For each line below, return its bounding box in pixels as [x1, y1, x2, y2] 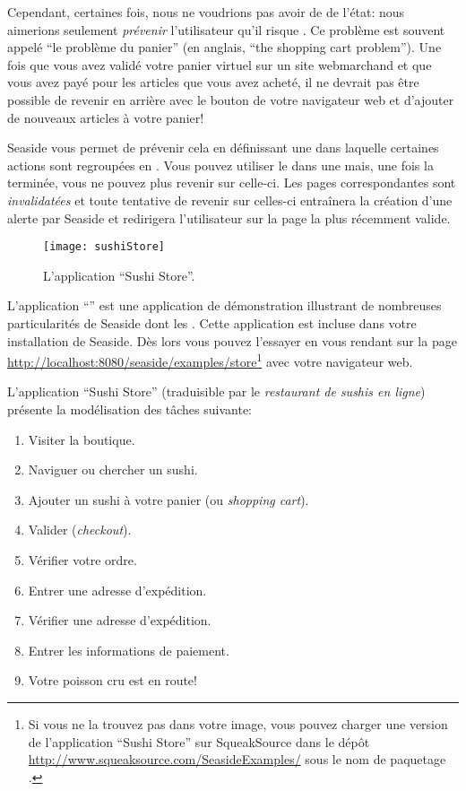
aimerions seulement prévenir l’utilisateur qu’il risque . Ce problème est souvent [7, 20, 445, 39]
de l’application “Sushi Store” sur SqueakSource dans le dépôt [28, 732, 370, 751]
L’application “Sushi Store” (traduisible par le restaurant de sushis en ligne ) [7, 382, 426, 401]
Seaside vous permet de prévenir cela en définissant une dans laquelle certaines [7, 138, 439, 157]
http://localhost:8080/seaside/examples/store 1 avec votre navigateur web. [7, 350, 413, 370]
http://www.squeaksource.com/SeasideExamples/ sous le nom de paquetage [28, 750, 446, 769]
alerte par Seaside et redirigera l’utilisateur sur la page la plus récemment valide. [7, 208, 451, 227]
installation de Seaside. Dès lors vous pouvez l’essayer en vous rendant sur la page [7, 331, 457, 350]
